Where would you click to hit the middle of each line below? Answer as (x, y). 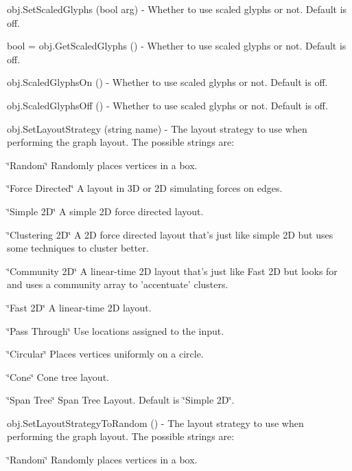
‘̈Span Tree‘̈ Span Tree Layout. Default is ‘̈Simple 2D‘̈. (121, 400)
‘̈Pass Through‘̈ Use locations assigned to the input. (116, 330)
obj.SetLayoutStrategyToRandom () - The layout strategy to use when (155, 423)
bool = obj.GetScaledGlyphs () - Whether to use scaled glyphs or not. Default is (177, 46)
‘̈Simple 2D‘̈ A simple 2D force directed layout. (105, 211)
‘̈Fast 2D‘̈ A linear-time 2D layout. (79, 307)
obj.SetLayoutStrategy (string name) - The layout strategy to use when (157, 128)
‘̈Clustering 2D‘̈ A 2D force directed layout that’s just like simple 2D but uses (170, 234)
